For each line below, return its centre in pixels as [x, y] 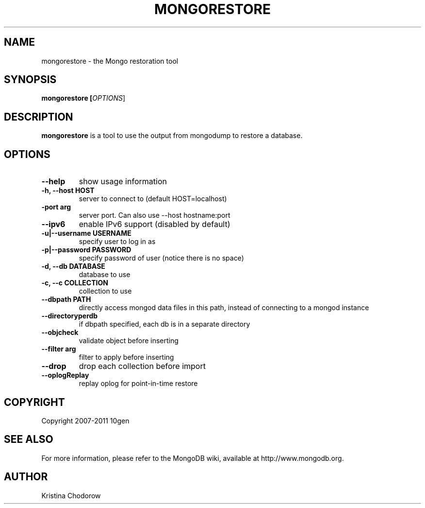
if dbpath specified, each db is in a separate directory [164, 324]
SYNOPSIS [30, 80]
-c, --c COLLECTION [75, 283]
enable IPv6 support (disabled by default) [155, 224]
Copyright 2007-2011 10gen [85, 420]
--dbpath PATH [66, 299]
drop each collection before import [142, 366]
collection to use [105, 291]
